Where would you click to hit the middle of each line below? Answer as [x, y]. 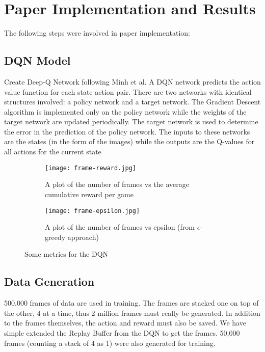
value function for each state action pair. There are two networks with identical [128, 91]
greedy [55, 237]
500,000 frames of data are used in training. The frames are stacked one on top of [131, 303]
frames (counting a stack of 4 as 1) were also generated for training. [110, 343]
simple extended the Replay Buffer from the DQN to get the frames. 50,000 [122, 332]
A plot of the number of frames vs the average [117, 184]
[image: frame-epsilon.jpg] [92, 211]
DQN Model [37, 60]
